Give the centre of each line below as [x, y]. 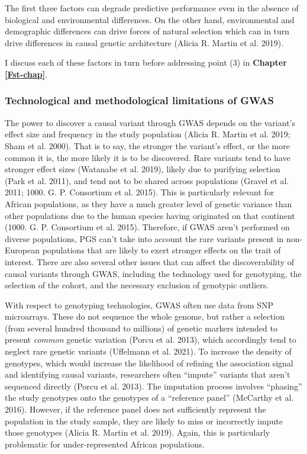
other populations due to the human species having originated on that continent [150, 215]
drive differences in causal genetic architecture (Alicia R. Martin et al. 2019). [144, 42]
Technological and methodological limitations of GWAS [140, 100]
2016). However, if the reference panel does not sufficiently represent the [135, 409]
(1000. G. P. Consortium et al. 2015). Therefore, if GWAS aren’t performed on [147, 227]
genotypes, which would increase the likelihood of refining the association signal [149, 363]
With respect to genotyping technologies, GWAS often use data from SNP [139, 305]
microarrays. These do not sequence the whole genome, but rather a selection [145, 316]
